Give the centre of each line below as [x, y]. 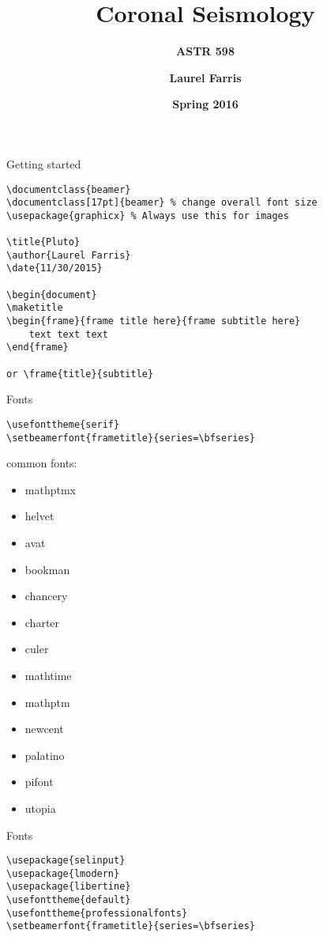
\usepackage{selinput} [66, 861]
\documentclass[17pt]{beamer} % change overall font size [162, 203]
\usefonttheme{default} [69, 900]
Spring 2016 [205, 104]
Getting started [44, 163]
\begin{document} [52, 295]
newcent [44, 729]
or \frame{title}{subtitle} [80, 374]
